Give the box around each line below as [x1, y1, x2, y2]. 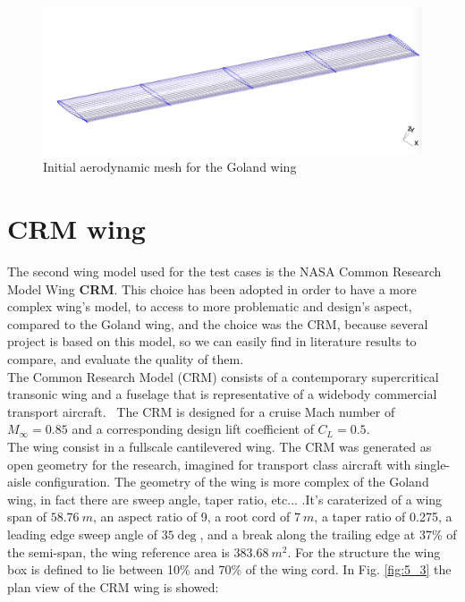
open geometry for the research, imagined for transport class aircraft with [7, 454, 411, 473]
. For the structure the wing [287, 542, 441, 561]
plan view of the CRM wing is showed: [7, 577, 219, 596]
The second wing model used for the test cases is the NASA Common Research [7, 262, 442, 281]
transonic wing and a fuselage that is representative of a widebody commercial [7, 385, 437, 403]
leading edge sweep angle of [7, 525, 158, 544]
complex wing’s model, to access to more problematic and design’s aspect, [7, 297, 412, 316]
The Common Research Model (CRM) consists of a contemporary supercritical [7, 367, 439, 386]
